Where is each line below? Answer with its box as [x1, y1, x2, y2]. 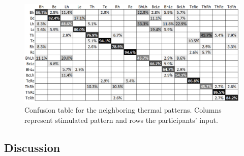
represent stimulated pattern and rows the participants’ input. [24, 114, 218, 125]
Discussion [4, 139, 60, 155]
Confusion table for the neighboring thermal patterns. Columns [24, 104, 222, 115]
